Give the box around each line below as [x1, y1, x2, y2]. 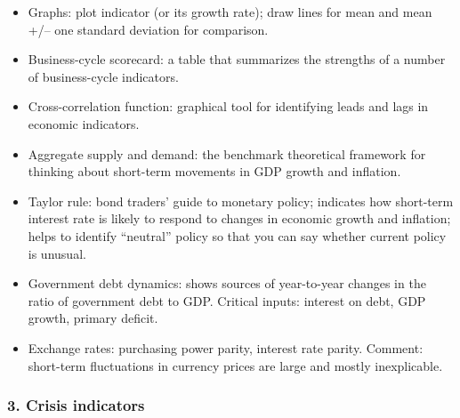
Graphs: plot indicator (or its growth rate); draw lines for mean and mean [28, 3, 432, 20]
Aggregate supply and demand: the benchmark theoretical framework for [28, 144, 426, 163]
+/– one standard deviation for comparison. [28, 20, 269, 38]
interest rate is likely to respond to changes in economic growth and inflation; [28, 209, 451, 228]
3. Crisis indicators [7, 394, 145, 416]
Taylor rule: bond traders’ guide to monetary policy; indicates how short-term [28, 191, 454, 210]
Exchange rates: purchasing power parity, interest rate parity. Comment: [28, 338, 424, 357]
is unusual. [28, 244, 86, 262]
